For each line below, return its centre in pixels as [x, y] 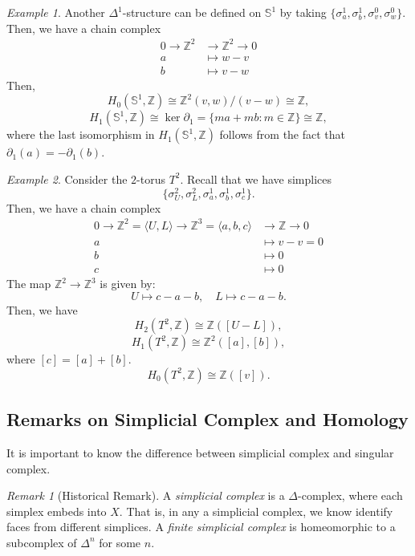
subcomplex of [42, 542]
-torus [151, 179]
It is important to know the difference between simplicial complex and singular [200, 453]
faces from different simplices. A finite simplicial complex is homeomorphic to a [201, 527]
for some [120, 542]
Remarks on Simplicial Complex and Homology [207, 419]
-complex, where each [350, 495]
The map [29, 284]
